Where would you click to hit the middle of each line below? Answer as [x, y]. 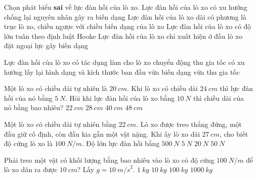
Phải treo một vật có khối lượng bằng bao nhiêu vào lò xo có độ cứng [109, 160]
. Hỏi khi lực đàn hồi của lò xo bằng [120, 98]
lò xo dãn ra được [31, 169]
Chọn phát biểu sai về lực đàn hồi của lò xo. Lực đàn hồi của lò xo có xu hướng [126, 7]
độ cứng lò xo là [28, 143]
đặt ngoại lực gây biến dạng [46, 45]
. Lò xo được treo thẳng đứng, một [189, 124]
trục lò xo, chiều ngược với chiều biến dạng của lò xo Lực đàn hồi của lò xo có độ [128, 26]
